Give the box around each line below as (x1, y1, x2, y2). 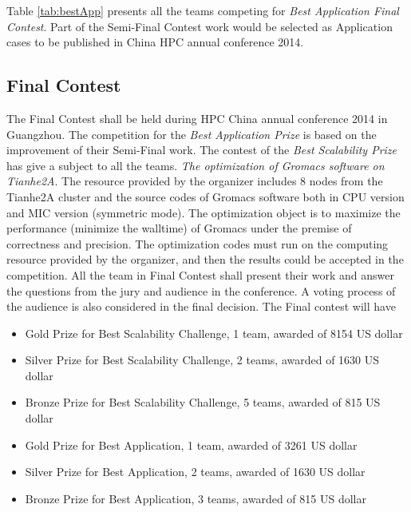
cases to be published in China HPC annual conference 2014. (6, 34, 304, 50)
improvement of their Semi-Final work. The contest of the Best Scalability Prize (6, 141, 397, 158)
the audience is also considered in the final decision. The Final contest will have (6, 298, 396, 315)
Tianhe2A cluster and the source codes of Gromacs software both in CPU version (6, 188, 405, 204)
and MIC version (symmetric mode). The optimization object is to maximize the (6, 204, 401, 220)
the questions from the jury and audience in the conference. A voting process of (6, 282, 396, 299)
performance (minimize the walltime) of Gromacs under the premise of (6, 220, 352, 236)
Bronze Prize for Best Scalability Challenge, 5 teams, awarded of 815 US (25, 394, 381, 411)
